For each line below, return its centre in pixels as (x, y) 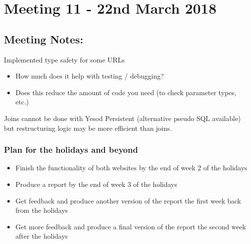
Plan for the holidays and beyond (71, 150)
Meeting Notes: (44, 39)
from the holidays (42, 210)
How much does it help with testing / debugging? (90, 76)
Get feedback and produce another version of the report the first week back (128, 200)
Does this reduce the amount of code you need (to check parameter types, (126, 92)
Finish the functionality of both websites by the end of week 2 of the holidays (131, 168)
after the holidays (42, 236)
